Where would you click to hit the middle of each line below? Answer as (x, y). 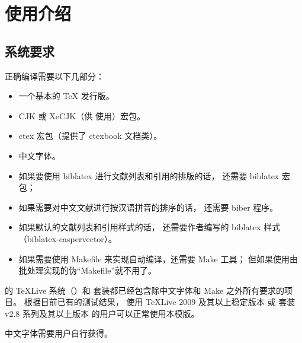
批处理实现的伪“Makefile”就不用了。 (87, 270)
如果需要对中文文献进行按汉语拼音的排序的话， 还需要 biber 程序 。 (148, 207)
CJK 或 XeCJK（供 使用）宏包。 (82, 115)
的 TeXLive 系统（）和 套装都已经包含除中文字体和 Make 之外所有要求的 (144, 290)
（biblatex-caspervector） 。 (68, 238)
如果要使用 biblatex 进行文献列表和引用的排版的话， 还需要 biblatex (149, 175)
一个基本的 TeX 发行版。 (66, 96)
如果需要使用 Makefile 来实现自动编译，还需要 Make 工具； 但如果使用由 (158, 258)
